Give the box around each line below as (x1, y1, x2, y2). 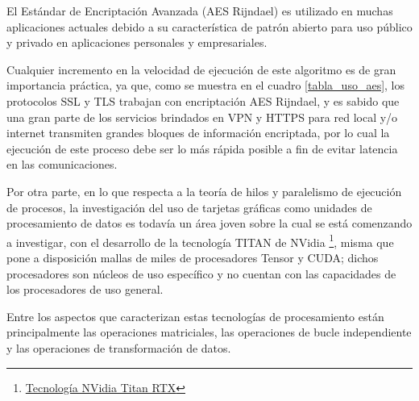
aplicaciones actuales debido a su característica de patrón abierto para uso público (6, 18, 413, 35)
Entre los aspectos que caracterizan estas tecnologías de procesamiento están (6, 307, 384, 324)
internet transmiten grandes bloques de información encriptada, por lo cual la (6, 124, 390, 141)
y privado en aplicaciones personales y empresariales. (6, 34, 268, 51)
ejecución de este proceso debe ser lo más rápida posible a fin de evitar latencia (6, 140, 398, 157)
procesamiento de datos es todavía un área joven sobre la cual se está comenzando (6, 215, 413, 232)
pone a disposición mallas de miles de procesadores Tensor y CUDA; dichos (6, 249, 379, 265)
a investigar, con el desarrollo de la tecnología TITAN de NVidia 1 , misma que (6, 231, 394, 250)
